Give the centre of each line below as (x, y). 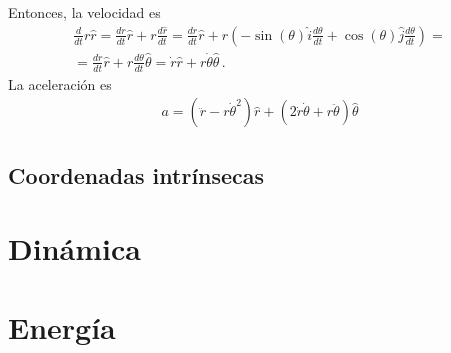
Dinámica (74, 248)
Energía (62, 326)
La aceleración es (60, 83)
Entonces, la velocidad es (84, 12)
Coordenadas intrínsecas (136, 174)
